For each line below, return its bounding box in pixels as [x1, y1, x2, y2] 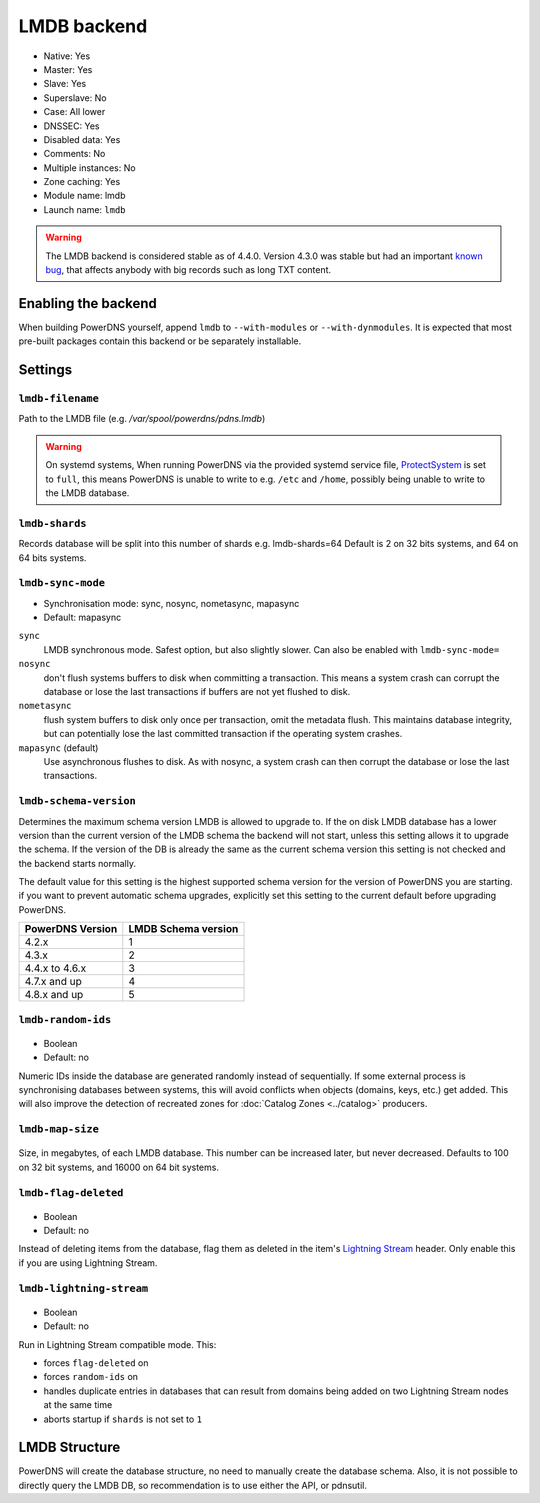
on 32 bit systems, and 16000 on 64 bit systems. [18, 1161, 220, 1173]
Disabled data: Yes [43, 133, 121, 145]
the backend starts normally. [18, 857, 137, 869]
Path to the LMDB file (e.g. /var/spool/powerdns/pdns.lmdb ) [18, 413, 266, 425]
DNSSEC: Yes [43, 120, 100, 132]
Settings [18, 361, 73, 379]
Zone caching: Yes [43, 176, 121, 188]
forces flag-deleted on [43, 1356, 149, 1369]
